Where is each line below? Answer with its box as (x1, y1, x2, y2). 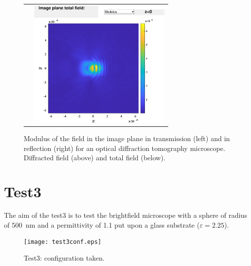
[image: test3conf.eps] (24, 238, 102, 246)
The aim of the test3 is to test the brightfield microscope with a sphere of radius (4, 210, 247, 220)
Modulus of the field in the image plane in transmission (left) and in (24, 133, 230, 144)
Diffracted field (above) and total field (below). (24, 152, 166, 163)
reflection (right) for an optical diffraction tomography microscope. (24, 143, 225, 153)
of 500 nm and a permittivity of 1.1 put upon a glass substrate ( (4, 219, 200, 230)
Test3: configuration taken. (24, 253, 105, 263)
